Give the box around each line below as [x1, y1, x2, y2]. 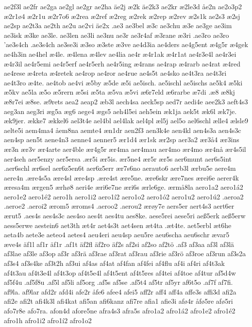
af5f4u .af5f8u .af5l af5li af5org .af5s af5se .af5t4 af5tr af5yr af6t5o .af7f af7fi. [4, 277, 233, 287]
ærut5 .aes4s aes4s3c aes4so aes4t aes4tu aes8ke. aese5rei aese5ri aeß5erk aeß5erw [4, 211, 246, 221]
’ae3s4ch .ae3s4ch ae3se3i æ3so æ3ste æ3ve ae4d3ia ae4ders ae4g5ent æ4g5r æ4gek [4, 39, 248, 49]
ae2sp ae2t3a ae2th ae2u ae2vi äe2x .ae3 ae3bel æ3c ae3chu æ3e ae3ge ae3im [4, 20, 232, 31]
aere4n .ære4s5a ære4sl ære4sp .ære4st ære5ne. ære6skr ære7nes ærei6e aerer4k [4, 172, 239, 182]
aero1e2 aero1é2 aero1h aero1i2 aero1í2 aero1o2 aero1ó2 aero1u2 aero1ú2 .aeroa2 [4, 191, 244, 201]
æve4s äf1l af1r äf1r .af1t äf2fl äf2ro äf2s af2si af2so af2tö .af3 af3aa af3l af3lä [4, 239, 235, 249]
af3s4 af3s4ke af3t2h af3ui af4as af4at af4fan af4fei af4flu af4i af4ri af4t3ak [4, 258, 225, 268]
